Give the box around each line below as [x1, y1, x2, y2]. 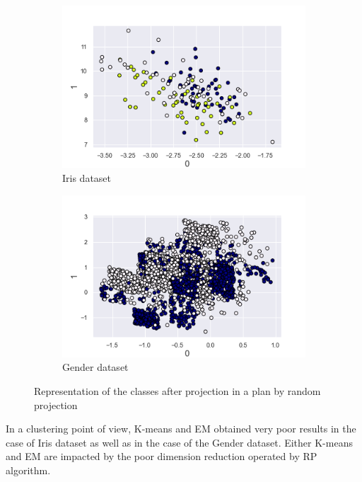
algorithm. [6, 463, 51, 477]
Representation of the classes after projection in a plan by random [34, 384, 321, 398]
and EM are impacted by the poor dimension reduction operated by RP [6, 449, 317, 464]
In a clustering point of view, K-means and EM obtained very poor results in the [6, 421, 356, 436]
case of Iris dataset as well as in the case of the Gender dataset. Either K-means [6, 435, 353, 449]
